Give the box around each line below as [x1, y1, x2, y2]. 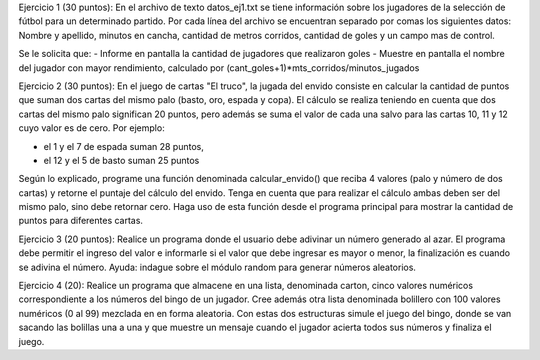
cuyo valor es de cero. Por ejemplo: [18, 122, 165, 134]
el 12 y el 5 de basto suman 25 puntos [43, 154, 200, 166]
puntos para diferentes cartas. [18, 215, 144, 227]
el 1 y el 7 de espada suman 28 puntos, [43, 140, 204, 152]
